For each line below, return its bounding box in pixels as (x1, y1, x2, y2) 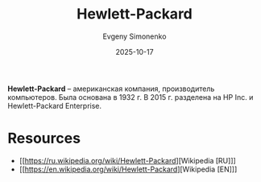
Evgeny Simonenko (102, 31, 167, 41)
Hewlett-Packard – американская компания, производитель (7, 84, 215, 93)
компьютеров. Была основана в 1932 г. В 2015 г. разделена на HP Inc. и (7, 92, 254, 101)
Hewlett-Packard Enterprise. (7, 101, 102, 110)
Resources (7, 130, 81, 147)
